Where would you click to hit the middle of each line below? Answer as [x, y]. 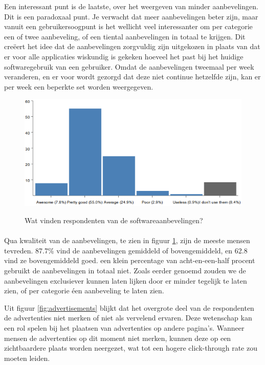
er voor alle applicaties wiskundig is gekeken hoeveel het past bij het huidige [124, 56]
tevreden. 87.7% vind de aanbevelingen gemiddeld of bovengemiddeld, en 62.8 [126, 250]
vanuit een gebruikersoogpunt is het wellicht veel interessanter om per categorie [128, 26]
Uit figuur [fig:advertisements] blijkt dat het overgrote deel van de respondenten [129, 307]
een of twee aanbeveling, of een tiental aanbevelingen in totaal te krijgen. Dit [125, 36]
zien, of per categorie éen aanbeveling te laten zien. [84, 291]
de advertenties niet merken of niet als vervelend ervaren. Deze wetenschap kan [128, 318]
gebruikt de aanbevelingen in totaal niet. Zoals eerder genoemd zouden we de [125, 270]
